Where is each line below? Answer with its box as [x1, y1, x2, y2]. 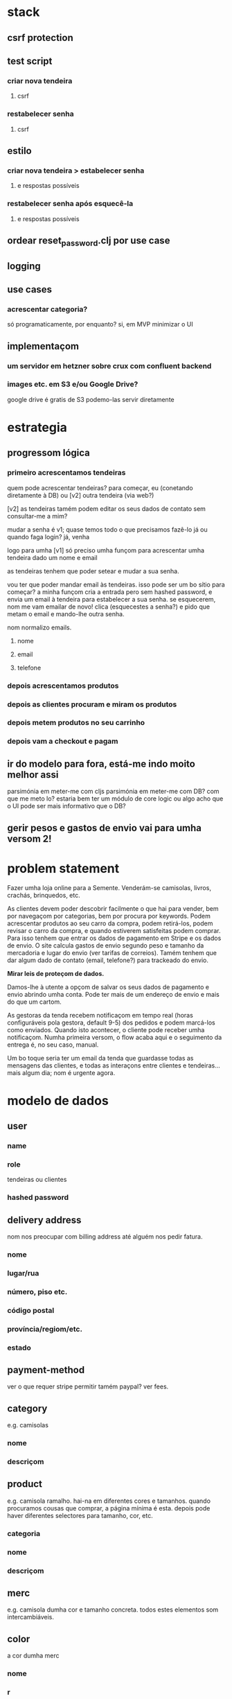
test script [7, 55, 53, 67]
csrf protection [7, 32, 74, 44]
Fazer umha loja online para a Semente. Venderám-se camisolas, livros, [7, 883, 211, 891]
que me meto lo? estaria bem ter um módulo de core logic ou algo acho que [7, 794, 224, 803]
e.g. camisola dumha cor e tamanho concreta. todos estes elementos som [7, 1605, 219, 1614]
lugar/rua [7, 1268, 39, 1278]
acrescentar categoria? [7, 304, 88, 314]
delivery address [7, 1214, 82, 1226]
